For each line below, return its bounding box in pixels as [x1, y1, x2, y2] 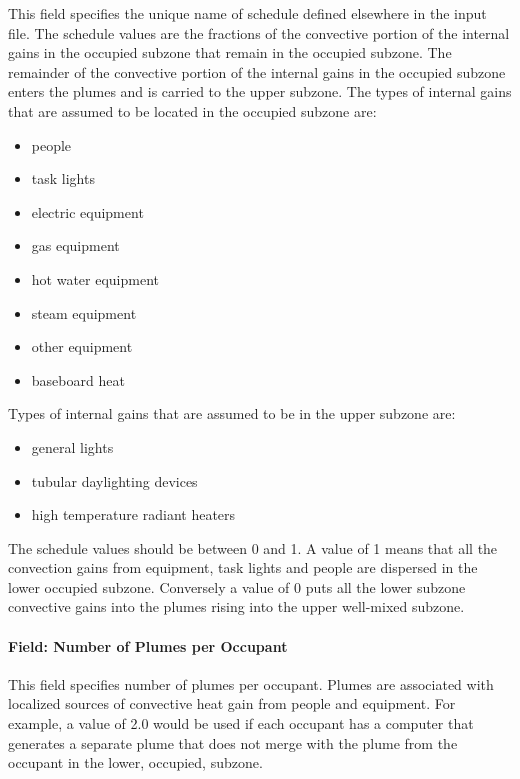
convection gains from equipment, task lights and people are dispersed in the [8, 557, 478, 578]
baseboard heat [31, 369, 125, 390]
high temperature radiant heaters [31, 504, 236, 525]
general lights [31, 436, 114, 457]
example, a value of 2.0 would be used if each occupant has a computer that [8, 713, 474, 734]
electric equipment [31, 201, 144, 222]
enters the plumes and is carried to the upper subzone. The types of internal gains [8, 81, 512, 102]
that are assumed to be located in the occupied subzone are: [8, 100, 377, 121]
